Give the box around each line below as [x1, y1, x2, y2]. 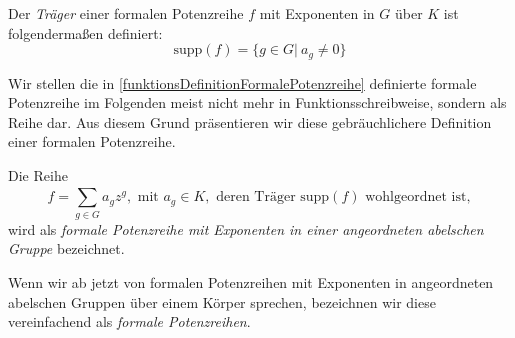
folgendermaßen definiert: [8, 22, 163, 43]
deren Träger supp [216, 190, 330, 205]
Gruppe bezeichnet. [8, 238, 125, 259]
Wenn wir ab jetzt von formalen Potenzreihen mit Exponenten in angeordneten [8, 271, 494, 292]
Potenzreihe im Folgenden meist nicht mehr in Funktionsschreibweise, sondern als [8, 92, 507, 113]
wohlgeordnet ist [365, 190, 467, 205]
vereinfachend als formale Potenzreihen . [8, 311, 251, 332]
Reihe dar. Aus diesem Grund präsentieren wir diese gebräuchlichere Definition [8, 111, 492, 132]
